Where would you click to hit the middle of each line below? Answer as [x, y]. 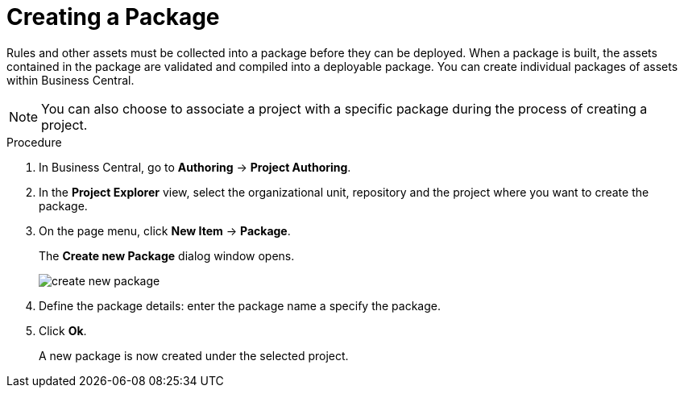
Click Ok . [63, 330]
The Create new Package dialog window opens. [167, 255]
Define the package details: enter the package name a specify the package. [240, 305]
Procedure [34, 142]
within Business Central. [70, 80]
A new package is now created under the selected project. [194, 355]
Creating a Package [113, 17]
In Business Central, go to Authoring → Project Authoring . [195, 167]
